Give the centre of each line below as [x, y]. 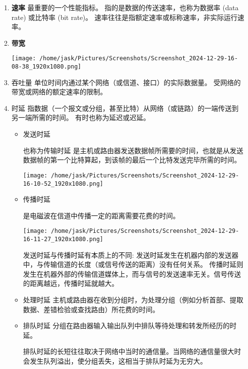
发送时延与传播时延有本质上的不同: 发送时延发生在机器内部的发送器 [131, 255]
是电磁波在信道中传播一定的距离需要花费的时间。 [101, 215]
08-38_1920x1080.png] [46, 67]
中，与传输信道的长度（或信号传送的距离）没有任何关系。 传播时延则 [133, 264]
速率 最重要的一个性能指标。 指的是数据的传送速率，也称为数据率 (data [125, 7]
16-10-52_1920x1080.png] [63, 184]
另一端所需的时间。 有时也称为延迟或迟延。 [81, 117]
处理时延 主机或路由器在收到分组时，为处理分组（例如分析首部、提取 [133, 300]
